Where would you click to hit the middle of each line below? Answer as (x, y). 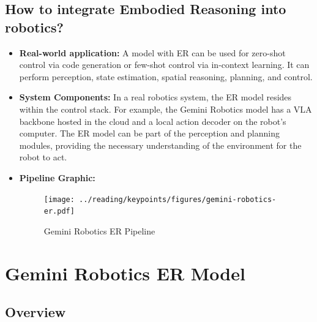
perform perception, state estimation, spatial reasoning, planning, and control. (166, 76)
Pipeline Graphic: (57, 177)
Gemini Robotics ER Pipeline (99, 230)
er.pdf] (59, 212)
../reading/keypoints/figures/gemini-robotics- (178, 199)
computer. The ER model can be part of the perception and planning (150, 133)
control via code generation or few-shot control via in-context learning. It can (164, 65)
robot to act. (43, 157)
